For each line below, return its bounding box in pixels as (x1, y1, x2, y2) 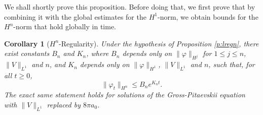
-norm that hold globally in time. (13, 21, 116, 32)
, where (86, 48, 109, 59)
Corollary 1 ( (4, 38, 50, 48)
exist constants (4, 48, 50, 59)
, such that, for (208, 59, 255, 70)
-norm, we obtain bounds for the (157, 11, 258, 22)
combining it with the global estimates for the (4, 11, 146, 22)
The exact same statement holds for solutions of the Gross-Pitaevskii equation (4, 89, 245, 100)
